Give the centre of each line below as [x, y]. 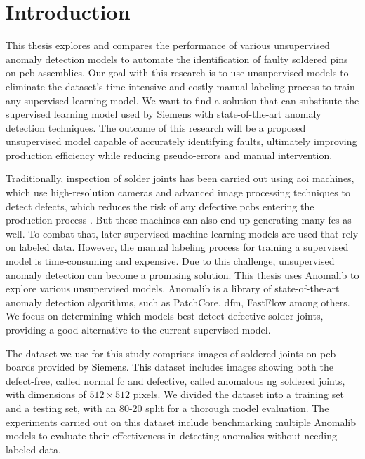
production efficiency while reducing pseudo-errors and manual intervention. [169, 155]
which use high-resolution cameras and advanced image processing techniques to [178, 192]
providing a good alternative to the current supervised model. [138, 329]
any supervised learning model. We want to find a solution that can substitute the [182, 100]
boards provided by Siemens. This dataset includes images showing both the [170, 367]
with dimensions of [46, 394]
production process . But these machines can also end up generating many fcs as [179, 220]
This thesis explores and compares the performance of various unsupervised [168, 45]
